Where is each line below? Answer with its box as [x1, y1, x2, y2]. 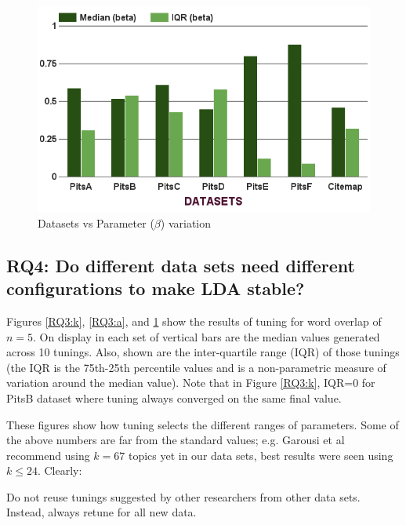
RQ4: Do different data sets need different [6, 253, 355, 277]
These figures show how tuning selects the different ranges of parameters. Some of [6, 416, 399, 432]
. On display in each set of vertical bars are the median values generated [33, 328, 380, 345]
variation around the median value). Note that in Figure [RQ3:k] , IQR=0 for [6, 374, 375, 391]
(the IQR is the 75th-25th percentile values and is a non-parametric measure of [6, 359, 386, 375]
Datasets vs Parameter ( [38, 214, 154, 231]
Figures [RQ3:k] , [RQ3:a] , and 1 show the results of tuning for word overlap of [6, 312, 382, 329]
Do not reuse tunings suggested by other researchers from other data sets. [6, 488, 361, 505]
